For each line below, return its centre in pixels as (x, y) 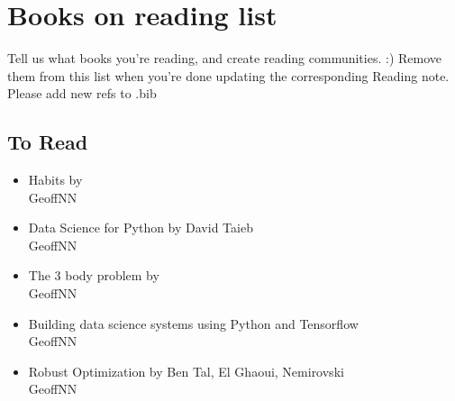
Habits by (55, 180)
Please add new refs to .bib (82, 93)
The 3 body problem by (94, 275)
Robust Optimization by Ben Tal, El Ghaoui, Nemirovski (186, 371)
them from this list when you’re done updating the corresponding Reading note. (228, 75)
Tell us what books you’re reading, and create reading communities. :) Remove (225, 58)
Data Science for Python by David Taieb (141, 228)
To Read (48, 142)
